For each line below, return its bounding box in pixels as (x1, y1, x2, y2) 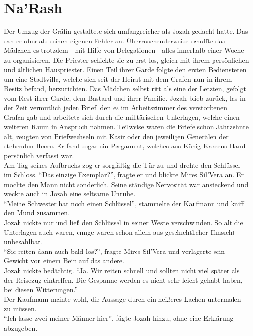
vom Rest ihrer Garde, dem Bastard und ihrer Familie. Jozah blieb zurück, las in (4, 93, 246, 103)
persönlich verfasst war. (4, 150, 74, 160)
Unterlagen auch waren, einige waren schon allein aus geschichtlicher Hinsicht (4, 227, 235, 237)
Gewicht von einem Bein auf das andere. (4, 255, 124, 266)
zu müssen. (4, 303, 37, 314)
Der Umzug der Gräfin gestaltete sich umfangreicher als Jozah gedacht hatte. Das (4, 26, 248, 36)
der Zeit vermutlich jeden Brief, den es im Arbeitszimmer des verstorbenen (4, 102, 228, 112)
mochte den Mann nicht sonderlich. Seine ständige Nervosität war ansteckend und (4, 179, 249, 189)
